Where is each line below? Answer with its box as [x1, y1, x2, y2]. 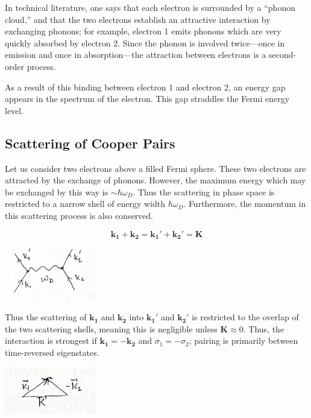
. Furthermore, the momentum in [183, 197, 306, 210]
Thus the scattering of [5, 311, 87, 323]
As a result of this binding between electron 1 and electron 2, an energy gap [5, 80, 286, 93]
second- [268, 48, 297, 61]
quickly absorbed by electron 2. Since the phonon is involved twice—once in [5, 36, 285, 49]
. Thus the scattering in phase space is [133, 185, 275, 198]
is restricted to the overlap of [192, 311, 299, 323]
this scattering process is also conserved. [5, 209, 154, 221]
